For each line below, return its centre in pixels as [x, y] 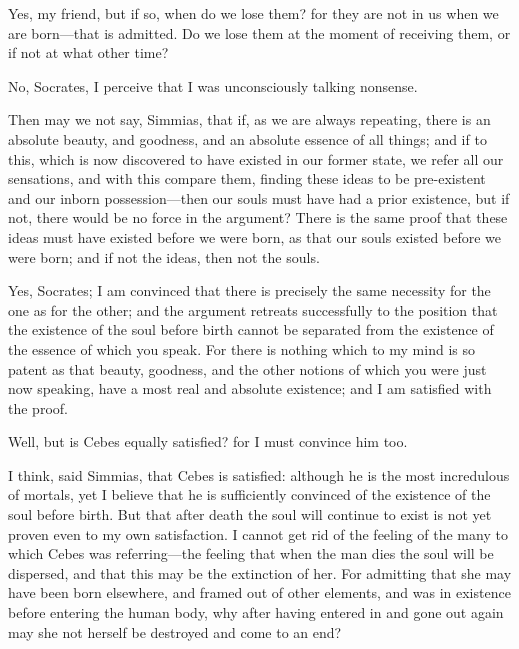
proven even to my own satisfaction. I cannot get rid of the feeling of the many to [258, 533]
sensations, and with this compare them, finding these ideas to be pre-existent [247, 178]
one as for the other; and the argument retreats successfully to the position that [253, 309]
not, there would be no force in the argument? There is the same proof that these [258, 217]
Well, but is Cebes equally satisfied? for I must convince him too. [208, 441]
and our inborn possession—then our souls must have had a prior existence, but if [259, 197]
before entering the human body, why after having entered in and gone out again [256, 612]
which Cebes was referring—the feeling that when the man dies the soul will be [251, 553]
